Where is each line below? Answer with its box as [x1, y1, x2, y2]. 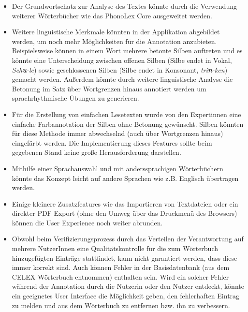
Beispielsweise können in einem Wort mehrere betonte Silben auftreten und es [12, 45, 243, 56]
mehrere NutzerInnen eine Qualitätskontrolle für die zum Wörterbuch [12, 243, 218, 253]
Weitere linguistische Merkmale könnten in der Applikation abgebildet [12, 27, 220, 37]
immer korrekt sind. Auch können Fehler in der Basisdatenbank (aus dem [12, 262, 230, 272]
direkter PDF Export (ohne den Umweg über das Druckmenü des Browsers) [12, 208, 237, 218]
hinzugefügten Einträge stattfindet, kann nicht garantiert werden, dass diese [12, 253, 237, 263]
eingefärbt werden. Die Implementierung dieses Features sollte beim [12, 137, 212, 148]
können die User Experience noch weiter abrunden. [12, 217, 163, 227]
